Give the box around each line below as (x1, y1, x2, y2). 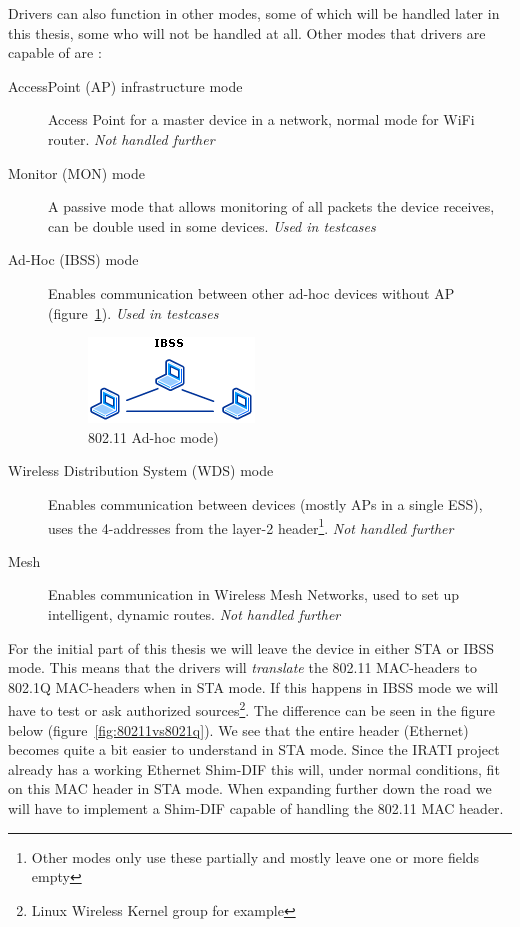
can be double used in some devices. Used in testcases (48, 215, 376, 236)
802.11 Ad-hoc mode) (88, 426, 219, 447)
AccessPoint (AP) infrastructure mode (8, 75, 243, 96)
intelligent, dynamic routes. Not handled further (48, 603, 341, 624)
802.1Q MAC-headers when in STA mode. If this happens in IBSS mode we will (8, 676, 499, 697)
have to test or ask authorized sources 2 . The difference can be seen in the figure (8, 697, 496, 720)
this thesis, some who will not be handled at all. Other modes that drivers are (8, 22, 486, 43)
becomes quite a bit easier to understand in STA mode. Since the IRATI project (8, 739, 500, 760)
